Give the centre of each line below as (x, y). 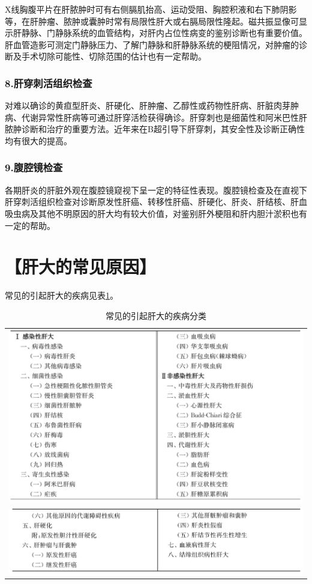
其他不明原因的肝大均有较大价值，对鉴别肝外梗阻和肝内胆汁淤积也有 (172, 213)
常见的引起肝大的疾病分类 (156, 315)
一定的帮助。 (30, 225)
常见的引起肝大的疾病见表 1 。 (61, 295)
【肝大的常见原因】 (81, 266)
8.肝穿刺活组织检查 (49, 83)
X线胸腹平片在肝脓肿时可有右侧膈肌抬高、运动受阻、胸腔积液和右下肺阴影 (151, 9)
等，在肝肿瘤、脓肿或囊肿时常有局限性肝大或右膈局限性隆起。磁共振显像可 (152, 21)
